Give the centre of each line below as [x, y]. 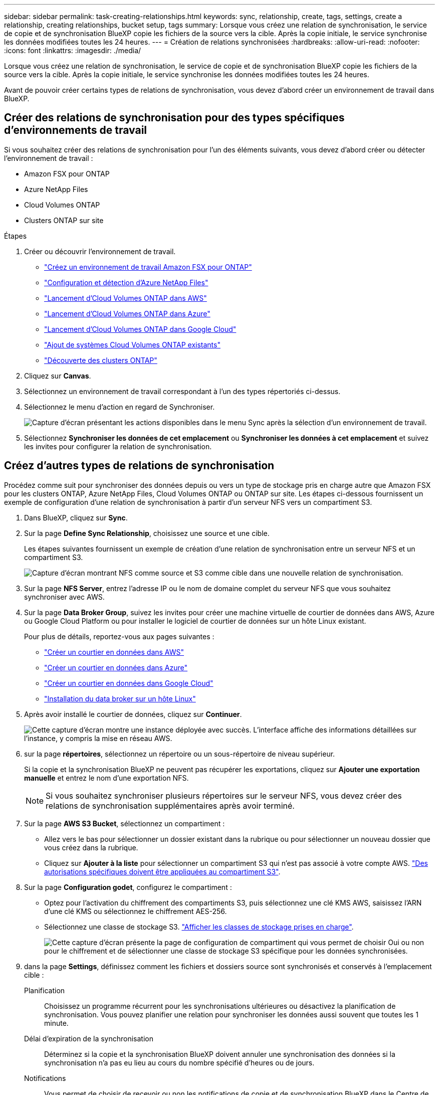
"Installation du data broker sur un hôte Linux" [120, 698]
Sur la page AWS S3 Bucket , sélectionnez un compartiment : [125, 823]
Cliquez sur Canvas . [58, 376]
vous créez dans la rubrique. [91, 847]
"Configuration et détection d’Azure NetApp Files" [126, 282]
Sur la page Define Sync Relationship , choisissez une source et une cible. [147, 533]
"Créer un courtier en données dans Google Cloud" [129, 683]
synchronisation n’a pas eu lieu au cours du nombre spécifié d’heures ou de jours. [179, 1062]
